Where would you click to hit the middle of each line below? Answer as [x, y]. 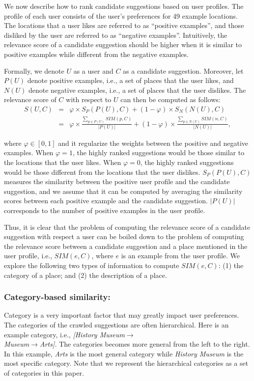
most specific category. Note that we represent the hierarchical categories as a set [126, 363]
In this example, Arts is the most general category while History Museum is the [124, 353]
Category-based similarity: [57, 297]
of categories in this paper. [44, 372]
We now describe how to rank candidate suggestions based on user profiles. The [124, 6]
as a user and [93, 70]
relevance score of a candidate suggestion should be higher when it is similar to [123, 44]
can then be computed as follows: [170, 99]
